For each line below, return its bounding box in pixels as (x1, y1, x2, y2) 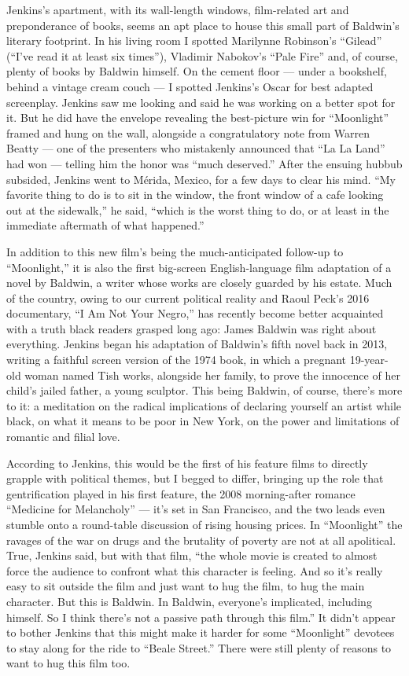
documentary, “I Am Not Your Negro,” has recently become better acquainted (6, 305, 384, 321)
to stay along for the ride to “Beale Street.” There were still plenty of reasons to (6, 639, 392, 656)
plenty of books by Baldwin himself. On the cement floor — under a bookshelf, (6, 63, 387, 79)
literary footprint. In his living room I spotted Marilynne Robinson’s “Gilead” (6, 32, 382, 49)
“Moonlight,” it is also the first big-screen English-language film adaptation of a (6, 259, 392, 275)
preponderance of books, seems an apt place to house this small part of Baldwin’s (6, 17, 400, 33)
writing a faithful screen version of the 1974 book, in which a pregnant (6, 351, 347, 368)
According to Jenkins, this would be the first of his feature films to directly (6, 454, 368, 471)
